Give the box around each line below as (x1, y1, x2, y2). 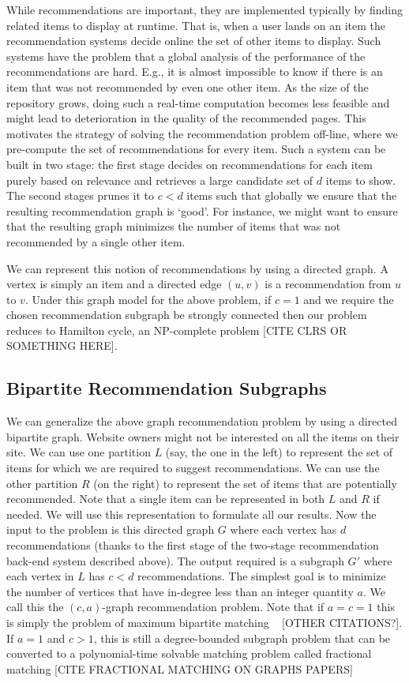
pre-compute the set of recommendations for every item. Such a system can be (6, 141, 386, 157)
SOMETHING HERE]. (6, 337, 118, 354)
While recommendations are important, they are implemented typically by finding (6, 2, 403, 17)
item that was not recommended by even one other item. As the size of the (6, 78, 369, 95)
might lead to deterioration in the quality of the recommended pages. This (6, 110, 366, 126)
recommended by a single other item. (6, 233, 186, 250)
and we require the (303, 291, 394, 307)
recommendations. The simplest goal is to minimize (137, 568, 386, 584)
